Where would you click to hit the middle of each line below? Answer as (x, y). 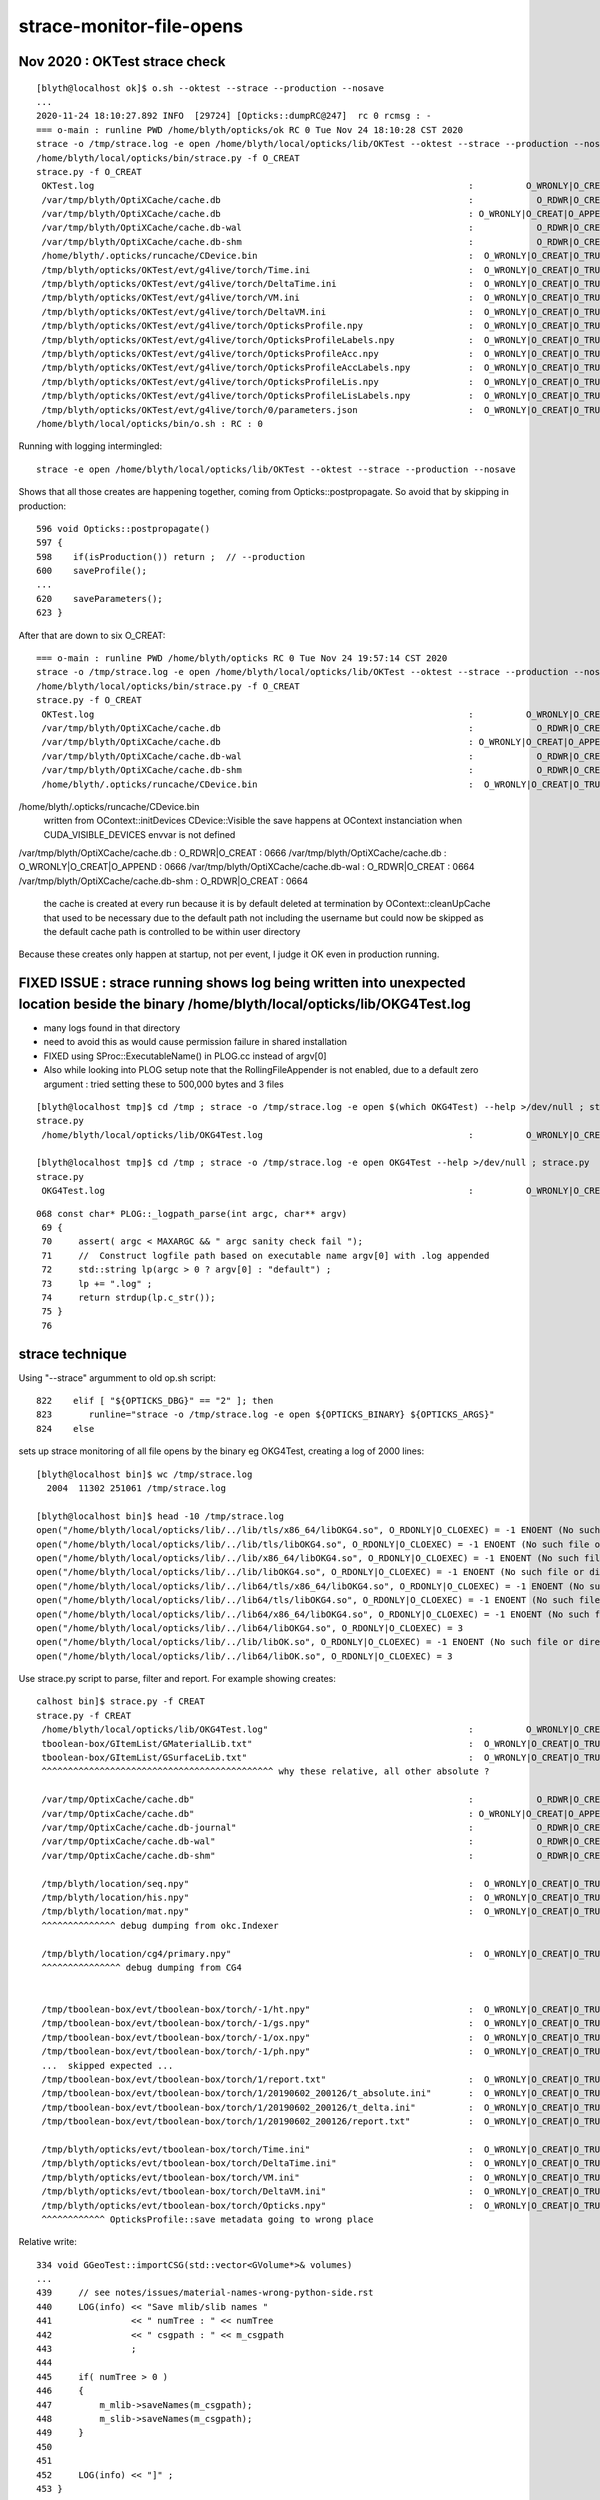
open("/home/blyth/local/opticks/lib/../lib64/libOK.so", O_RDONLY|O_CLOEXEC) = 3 (244, 1656)
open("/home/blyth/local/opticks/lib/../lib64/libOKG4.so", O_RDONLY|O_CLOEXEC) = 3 (250, 1628)
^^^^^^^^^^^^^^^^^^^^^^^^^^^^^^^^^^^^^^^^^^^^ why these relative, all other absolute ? (265, 1771)
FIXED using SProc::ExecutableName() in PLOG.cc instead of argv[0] (185, 1056)
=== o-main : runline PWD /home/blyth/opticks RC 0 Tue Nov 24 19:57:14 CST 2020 (242, 658)
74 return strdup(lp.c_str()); (128, 1297)
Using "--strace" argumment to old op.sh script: (117, 1377)
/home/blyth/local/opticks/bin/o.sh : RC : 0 (150, 423)
